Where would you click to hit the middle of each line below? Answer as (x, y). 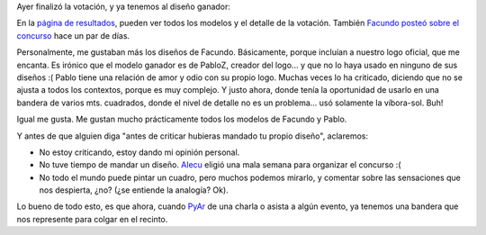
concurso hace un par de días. (73, 35)
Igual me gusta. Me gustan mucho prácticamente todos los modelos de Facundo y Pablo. (182, 119)
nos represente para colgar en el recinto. (92, 219)
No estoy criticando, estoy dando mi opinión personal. (139, 152)
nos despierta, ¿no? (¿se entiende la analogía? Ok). (134, 190)
